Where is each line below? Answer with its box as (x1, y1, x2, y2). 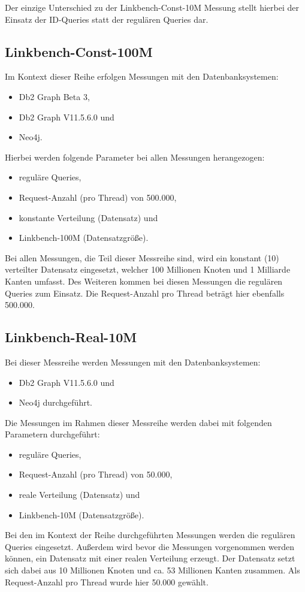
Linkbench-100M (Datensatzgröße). (19, 231, 149, 244)
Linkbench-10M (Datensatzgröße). (19, 508, 144, 521)
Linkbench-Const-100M (5, 42, 153, 61)
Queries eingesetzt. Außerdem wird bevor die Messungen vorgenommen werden (5, 540, 295, 552)
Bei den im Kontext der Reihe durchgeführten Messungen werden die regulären (5, 528, 295, 541)
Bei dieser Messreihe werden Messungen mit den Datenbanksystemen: (5, 355, 261, 368)
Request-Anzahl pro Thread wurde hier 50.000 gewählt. (5, 575, 209, 588)
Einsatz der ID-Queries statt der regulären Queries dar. (5, 13, 209, 25)
